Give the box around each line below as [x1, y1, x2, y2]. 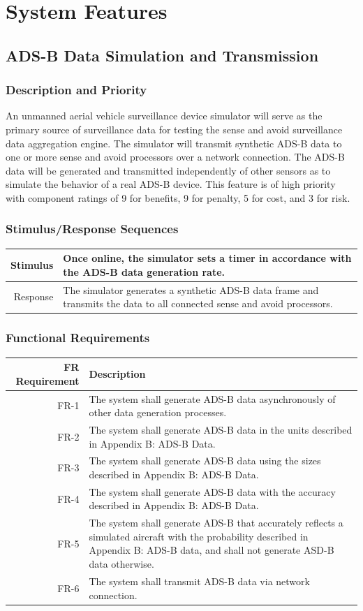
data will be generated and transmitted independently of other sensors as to [6, 163, 331, 177]
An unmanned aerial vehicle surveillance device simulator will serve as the [6, 108, 323, 123]
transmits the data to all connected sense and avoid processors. [63, 296, 333, 311]
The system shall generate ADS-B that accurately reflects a [89, 515, 343, 530]
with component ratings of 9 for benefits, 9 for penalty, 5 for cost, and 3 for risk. [6, 190, 350, 205]
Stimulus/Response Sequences [6, 220, 179, 237]
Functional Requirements [6, 329, 150, 346]
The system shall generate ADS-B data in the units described [89, 422, 353, 436]
